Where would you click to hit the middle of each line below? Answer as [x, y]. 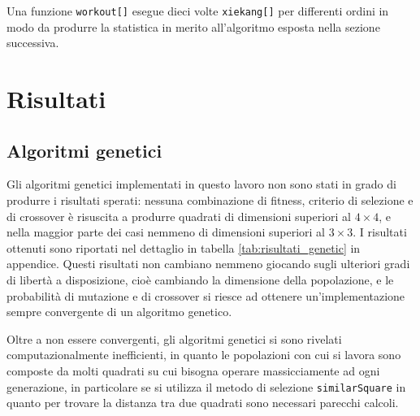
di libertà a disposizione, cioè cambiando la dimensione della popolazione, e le [200, 279]
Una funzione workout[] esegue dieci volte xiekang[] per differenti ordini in [198, 11]
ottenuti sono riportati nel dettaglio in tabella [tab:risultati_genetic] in [184, 247]
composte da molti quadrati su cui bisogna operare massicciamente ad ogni [193, 370]
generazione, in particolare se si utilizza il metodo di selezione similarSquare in [206, 386]
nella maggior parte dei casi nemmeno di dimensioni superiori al [166, 232]
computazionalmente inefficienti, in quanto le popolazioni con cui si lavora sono [204, 355]
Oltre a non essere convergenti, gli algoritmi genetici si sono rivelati [174, 338]
